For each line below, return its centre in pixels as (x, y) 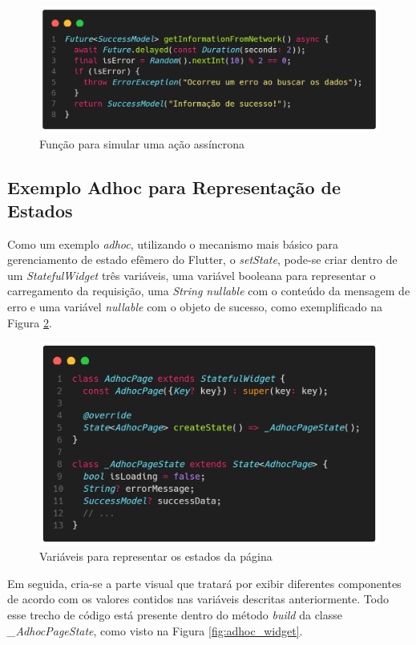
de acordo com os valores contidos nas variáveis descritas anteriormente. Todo (198, 599)
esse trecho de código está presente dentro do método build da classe (175, 615)
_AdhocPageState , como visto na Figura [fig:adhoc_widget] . (155, 630)
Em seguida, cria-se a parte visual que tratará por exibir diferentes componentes (204, 583)
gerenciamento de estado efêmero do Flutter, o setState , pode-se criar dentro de (202, 260)
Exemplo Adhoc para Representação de (174, 187)
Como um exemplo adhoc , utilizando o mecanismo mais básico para (173, 243)
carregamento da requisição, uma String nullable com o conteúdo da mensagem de (209, 291)
